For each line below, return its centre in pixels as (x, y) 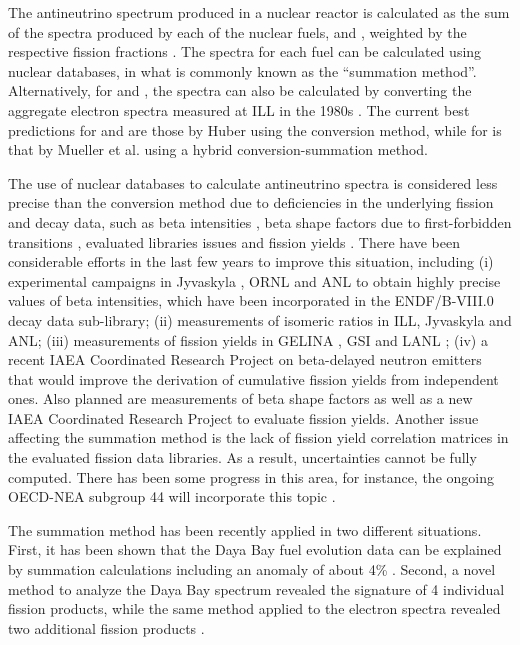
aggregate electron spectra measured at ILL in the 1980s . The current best (239, 109)
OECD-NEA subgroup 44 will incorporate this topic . (172, 496)
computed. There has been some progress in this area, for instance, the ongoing (251, 476)
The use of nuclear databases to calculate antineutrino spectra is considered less (253, 182)
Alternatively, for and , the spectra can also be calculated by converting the (240, 90)
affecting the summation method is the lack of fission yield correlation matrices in (258, 437)
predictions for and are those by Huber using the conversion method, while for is (255, 129)
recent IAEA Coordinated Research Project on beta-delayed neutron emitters (245, 359)
